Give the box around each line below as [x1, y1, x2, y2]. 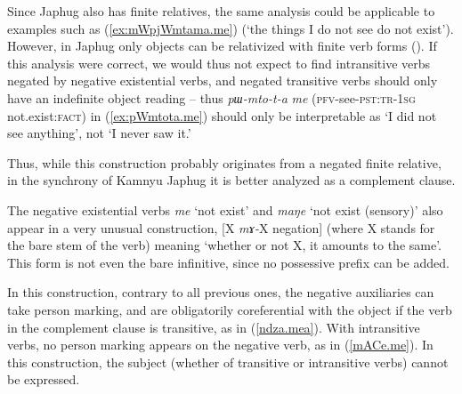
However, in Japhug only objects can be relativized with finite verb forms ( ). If [7, 36, 437, 55]
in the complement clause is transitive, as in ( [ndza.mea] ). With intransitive [7, 318, 420, 336]
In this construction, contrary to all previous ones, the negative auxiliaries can [7, 283, 434, 302]
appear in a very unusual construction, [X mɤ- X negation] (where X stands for [7, 218, 435, 237]
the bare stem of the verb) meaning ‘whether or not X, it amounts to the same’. [7, 236, 442, 254]
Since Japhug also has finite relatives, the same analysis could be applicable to [7, 2, 435, 20]
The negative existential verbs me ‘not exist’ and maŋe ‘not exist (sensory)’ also [7, 200, 443, 219]
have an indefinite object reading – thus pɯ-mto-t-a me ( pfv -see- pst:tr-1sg [7, 88, 416, 107]
